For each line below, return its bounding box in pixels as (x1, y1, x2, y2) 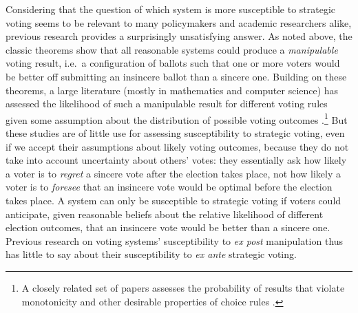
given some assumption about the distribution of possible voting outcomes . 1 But (6, 110, 348, 127)
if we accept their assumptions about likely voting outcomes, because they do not (6, 139, 349, 153)
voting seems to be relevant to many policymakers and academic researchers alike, (6, 15, 352, 30)
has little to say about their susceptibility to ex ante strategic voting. (6, 247, 297, 261)
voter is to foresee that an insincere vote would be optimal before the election (6, 180, 333, 194)
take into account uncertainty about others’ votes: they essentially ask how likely (6, 153, 347, 167)
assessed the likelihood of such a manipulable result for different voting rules (6, 96, 328, 111)
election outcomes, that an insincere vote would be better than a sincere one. (6, 220, 330, 235)
